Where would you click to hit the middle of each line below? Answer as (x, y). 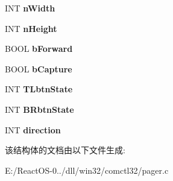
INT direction (33, 129)
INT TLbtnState (39, 89)
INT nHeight (31, 28)
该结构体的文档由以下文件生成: (65, 150)
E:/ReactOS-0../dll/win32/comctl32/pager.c (87, 170)
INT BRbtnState (39, 109)
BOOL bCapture (39, 68)
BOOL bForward (39, 49)
